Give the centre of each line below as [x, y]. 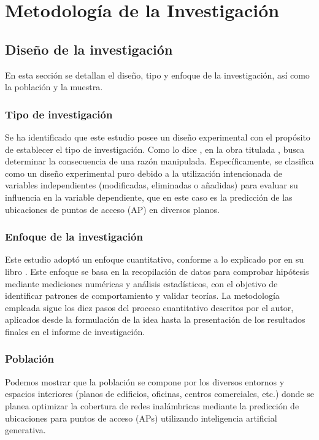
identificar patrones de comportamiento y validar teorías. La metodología [142, 295]
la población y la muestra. [54, 87]
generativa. [25, 430]
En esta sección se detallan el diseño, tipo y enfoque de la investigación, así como [157, 75]
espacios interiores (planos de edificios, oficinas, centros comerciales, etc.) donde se [159, 394]
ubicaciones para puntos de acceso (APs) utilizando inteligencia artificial [141, 418]
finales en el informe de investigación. [75, 331]
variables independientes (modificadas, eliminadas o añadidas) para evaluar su [152, 185]
